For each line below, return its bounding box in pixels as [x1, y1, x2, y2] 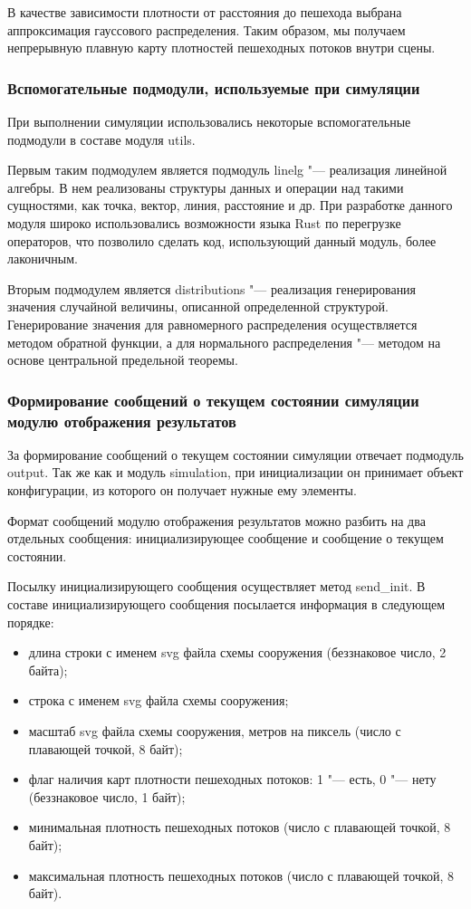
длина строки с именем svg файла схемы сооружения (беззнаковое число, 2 [28, 643, 447, 662]
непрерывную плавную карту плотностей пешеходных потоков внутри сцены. [7, 38, 436, 57]
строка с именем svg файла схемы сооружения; [28, 691, 289, 710]
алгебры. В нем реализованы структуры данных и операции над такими [7, 177, 404, 196]
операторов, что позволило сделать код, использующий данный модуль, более [7, 231, 437, 250]
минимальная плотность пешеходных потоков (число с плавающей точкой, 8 [28, 818, 451, 837]
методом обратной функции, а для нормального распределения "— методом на [7, 332, 441, 351]
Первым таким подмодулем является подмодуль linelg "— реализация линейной [7, 160, 447, 179]
